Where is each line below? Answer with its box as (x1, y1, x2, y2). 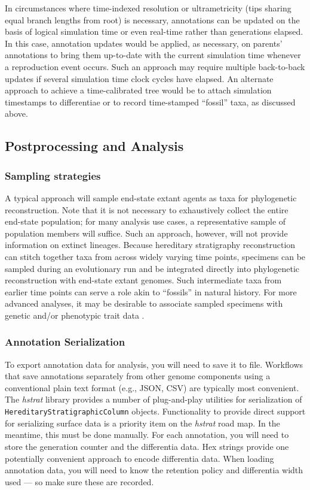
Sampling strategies (5, 168, 101, 183)
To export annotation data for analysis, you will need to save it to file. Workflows (5, 358, 303, 370)
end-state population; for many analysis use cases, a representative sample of (5, 215, 286, 228)
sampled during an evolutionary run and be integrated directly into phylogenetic (5, 262, 300, 274)
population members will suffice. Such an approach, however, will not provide (5, 226, 288, 239)
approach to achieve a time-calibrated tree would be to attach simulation (5, 84, 272, 96)
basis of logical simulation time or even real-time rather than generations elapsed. (5, 25, 303, 38)
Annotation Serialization (5, 334, 125, 349)
